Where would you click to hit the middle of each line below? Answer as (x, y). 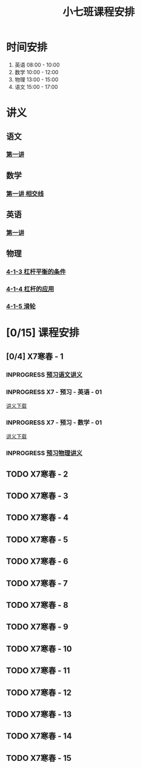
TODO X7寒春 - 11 (38, 671)
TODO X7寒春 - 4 (37, 518)
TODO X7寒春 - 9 (37, 627)
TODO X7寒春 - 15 (39, 758)
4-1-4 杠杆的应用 (30, 289)
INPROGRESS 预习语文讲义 (44, 374)
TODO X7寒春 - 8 (37, 605)
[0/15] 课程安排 (43, 333)
